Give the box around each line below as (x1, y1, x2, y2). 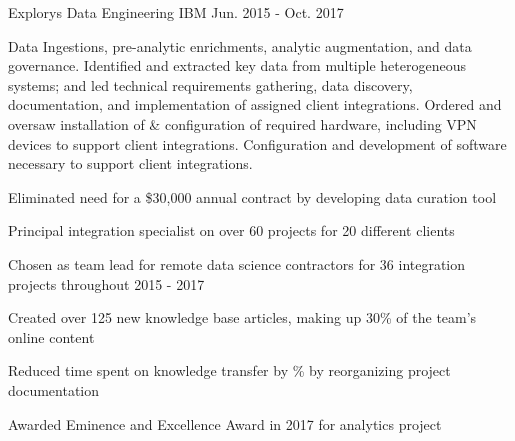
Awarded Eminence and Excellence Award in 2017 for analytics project (8, 413, 442, 434)
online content (8, 326, 95, 347)
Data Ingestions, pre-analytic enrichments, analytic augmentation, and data (8, 35, 472, 56)
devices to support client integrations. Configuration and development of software (8, 133, 507, 154)
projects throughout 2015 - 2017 (8, 273, 205, 294)
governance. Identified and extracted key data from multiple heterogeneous (8, 55, 466, 76)
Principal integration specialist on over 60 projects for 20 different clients (8, 220, 455, 241)
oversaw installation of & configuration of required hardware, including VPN (8, 113, 477, 134)
